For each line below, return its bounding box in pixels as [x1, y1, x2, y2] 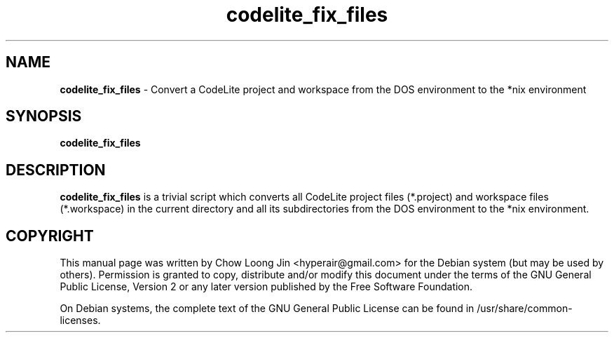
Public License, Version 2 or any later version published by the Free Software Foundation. [60, 280, 473, 293]
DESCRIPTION [6, 161, 106, 179]
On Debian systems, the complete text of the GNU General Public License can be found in [60, 302, 475, 315]
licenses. [60, 314, 101, 327]
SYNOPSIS [6, 107, 82, 126]
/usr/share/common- [477, 302, 573, 315]
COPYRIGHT [6, 227, 94, 245]
